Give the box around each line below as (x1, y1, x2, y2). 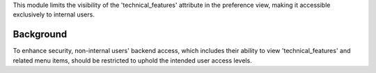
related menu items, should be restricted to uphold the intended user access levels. (13, 56, 252, 65)
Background (13, 28, 68, 41)
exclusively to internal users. (13, 10, 95, 19)
